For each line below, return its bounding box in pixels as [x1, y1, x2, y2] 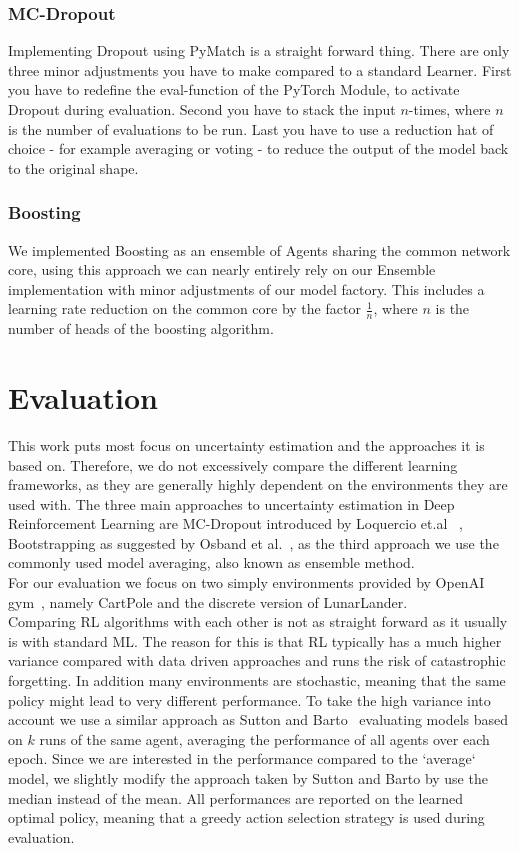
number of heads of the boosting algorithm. [8, 318, 274, 339]
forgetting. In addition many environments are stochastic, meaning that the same [8, 670, 506, 691]
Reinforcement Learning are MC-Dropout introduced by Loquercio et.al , [8, 513, 463, 534]
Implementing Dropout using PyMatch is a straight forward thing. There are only [8, 40, 510, 61]
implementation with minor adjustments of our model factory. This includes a [8, 278, 485, 299]
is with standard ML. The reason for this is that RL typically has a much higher [8, 630, 502, 651]
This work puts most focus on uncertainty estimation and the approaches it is [8, 434, 485, 455]
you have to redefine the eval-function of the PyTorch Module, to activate [8, 79, 460, 100]
